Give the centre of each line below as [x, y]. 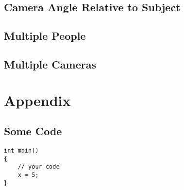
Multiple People [45, 36]
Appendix [37, 100]
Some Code [33, 131]
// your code [39, 167]
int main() [21, 150]
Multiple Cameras [50, 64]
